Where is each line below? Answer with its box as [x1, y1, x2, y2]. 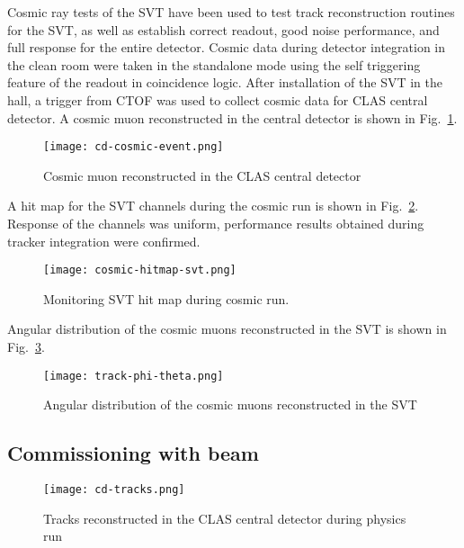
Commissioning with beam [7, 439, 259, 467]
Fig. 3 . [7, 337, 45, 356]
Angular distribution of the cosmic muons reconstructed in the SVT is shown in [7, 319, 447, 338]
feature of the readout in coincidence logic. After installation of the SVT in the [7, 73, 442, 92]
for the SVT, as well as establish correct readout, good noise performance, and [7, 20, 440, 39]
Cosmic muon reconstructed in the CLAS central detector [43, 166, 361, 184]
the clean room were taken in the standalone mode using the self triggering [7, 55, 421, 74]
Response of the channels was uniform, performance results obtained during [7, 214, 424, 232]
